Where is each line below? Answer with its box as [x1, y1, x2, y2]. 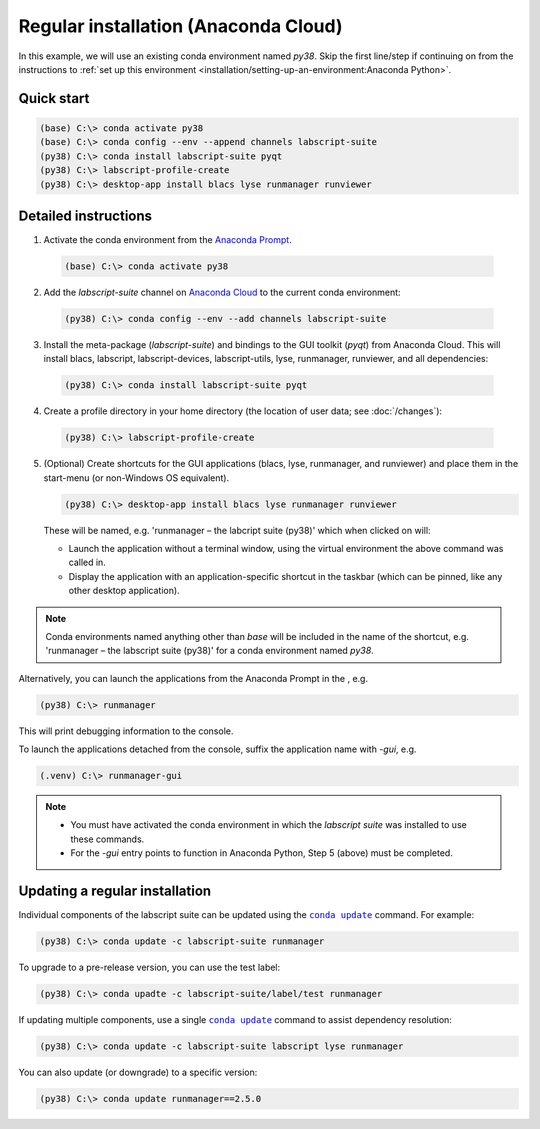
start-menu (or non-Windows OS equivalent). [43, 471, 230, 484]
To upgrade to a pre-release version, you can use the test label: [18, 961, 281, 974]
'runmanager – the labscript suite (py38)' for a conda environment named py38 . [45, 645, 374, 657]
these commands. [70, 833, 145, 845]
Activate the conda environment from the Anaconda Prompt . [43, 234, 292, 245]
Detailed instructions [18, 207, 153, 224]
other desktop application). [68, 585, 180, 597]
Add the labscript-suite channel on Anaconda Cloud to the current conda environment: [43, 286, 401, 298]
